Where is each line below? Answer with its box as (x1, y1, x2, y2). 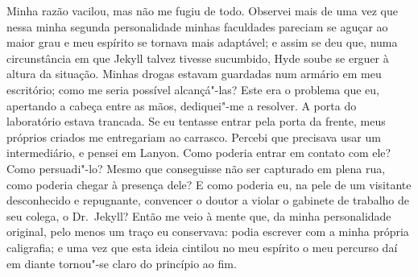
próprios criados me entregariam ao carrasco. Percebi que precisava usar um (6, 128, 381, 145)
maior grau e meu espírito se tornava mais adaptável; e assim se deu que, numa (6, 34, 398, 51)
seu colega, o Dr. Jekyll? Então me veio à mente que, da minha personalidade (6, 207, 391, 224)
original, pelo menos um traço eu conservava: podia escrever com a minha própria (6, 223, 409, 240)
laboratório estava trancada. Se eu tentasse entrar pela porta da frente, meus (6, 113, 386, 130)
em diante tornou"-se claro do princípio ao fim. (6, 254, 237, 271)
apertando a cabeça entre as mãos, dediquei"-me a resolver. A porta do (6, 97, 357, 114)
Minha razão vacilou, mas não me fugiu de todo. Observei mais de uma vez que (6, 2, 398, 19)
